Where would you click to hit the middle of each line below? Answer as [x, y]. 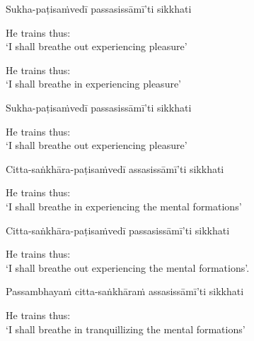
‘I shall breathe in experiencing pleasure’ [94, 84]
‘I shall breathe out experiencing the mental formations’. [128, 267]
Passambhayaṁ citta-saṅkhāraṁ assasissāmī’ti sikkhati [125, 291]
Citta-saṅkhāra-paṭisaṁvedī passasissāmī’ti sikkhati [118, 230]
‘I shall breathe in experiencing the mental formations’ [124, 206]
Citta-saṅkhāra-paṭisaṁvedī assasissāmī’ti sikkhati [115, 168]
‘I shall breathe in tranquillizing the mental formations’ [126, 329]
